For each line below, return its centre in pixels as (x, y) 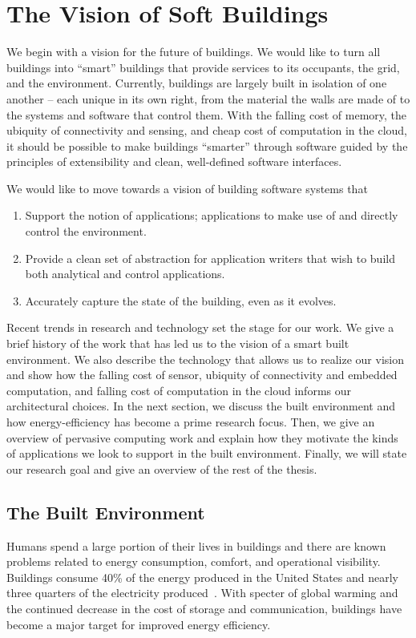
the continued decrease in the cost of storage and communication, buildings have (204, 608)
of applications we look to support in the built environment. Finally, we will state (207, 453)
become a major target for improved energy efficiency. (139, 624)
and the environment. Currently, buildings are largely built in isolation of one (197, 83)
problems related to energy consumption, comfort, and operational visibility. (194, 561)
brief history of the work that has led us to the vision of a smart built (178, 343)
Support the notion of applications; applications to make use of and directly (212, 215)
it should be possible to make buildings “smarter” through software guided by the (207, 145)
